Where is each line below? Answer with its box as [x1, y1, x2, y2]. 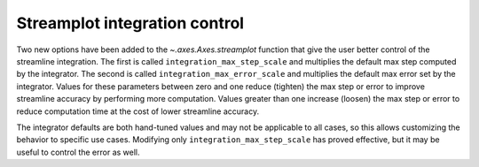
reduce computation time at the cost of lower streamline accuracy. [16, 106, 260, 117]
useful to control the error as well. [16, 147, 141, 157]
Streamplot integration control [16, 13, 244, 33]
